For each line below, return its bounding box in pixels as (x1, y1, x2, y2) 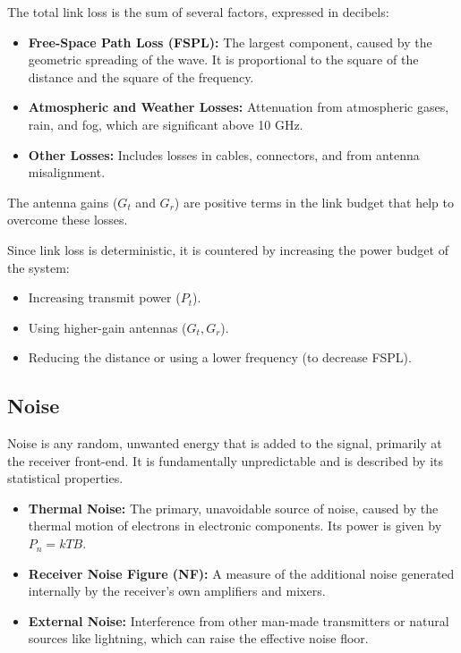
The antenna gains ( (7, 192, 118, 211)
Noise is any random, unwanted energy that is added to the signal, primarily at (7, 434, 442, 453)
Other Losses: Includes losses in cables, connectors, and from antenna (28, 145, 420, 164)
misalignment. (28, 163, 106, 182)
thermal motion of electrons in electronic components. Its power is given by (28, 516, 442, 535)
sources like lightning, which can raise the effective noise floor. (28, 629, 369, 648)
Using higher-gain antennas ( (28, 318, 187, 336)
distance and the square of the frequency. (28, 67, 254, 86)
